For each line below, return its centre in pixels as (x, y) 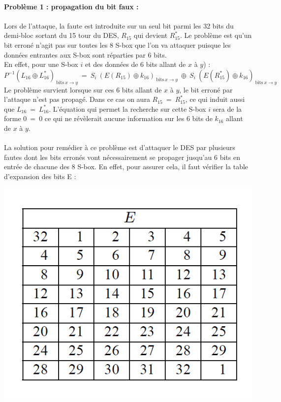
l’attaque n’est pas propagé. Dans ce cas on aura (77, 99)
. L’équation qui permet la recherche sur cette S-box (127, 108)
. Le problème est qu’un (216, 35)
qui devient (151, 35)
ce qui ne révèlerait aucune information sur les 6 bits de (128, 118)
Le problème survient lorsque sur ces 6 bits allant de (83, 89)
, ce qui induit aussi (215, 99)
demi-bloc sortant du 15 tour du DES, (62, 35)
